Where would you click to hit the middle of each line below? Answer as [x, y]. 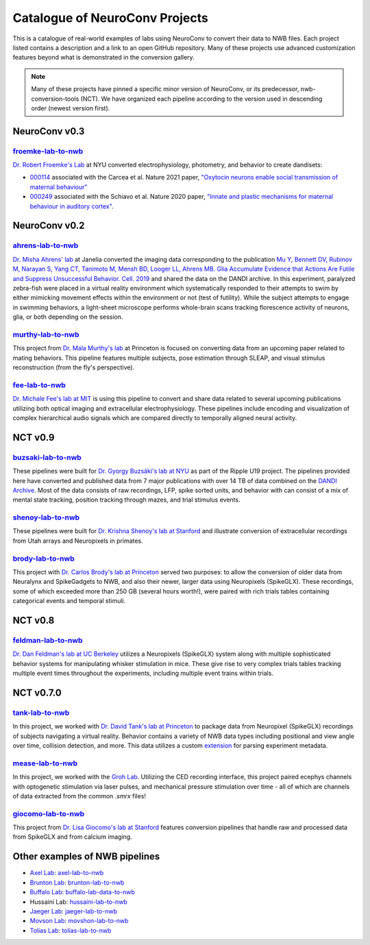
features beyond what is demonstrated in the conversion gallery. [103, 58]
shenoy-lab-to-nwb [46, 517]
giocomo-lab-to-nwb [49, 813]
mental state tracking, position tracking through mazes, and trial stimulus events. [126, 500]
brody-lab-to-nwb [44, 559]
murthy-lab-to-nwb [46, 334]
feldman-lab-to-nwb [48, 640]
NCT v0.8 [34, 620]
